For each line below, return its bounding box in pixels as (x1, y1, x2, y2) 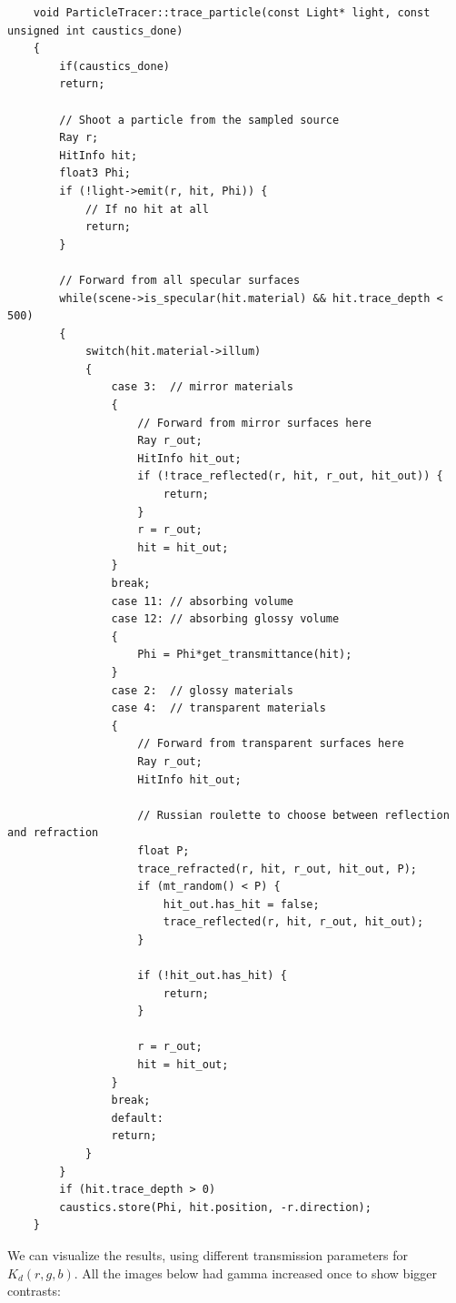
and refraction (7, 826, 99, 840)
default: (111, 1111, 164, 1125)
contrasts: (7, 1281, 61, 1300)
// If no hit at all (84, 202, 209, 216)
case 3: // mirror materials (111, 380, 293, 394)
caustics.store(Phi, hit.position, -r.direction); (59, 1200, 372, 1214)
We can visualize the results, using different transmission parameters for (7, 1245, 409, 1264)
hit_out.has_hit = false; (163, 897, 320, 911)
